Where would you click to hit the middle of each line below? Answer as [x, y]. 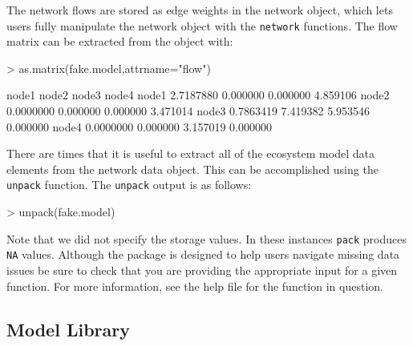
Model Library [68, 329]
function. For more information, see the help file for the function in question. [195, 286]
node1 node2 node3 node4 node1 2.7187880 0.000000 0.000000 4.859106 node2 [198, 95]
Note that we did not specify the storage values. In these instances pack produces [206, 238]
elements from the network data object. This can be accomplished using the [192, 169]
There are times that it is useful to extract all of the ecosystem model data [190, 153]
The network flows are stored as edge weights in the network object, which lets [200, 10]
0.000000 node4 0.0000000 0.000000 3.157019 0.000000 [139, 126]
